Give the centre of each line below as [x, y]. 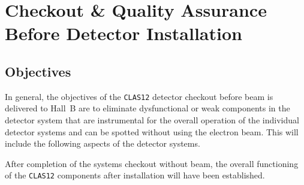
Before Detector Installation [124, 33]
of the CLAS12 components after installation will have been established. [135, 175]
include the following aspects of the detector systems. [103, 143]
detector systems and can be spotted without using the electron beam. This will [152, 131]
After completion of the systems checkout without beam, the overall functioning [152, 163]
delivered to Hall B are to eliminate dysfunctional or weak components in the [148, 108]
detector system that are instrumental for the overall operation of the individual [152, 120]
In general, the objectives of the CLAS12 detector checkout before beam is [139, 96]
